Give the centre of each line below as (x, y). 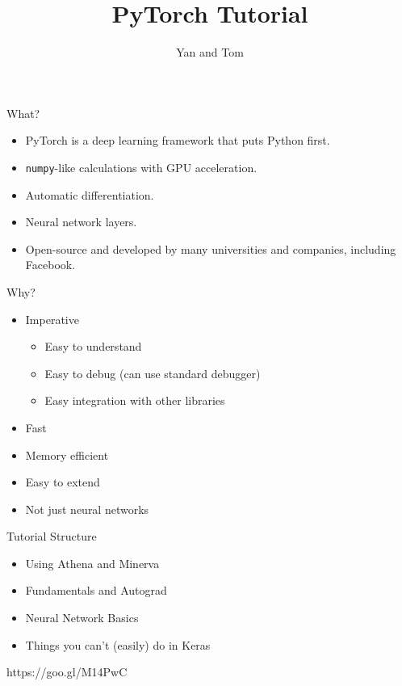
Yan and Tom (210, 52)
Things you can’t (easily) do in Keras (118, 644)
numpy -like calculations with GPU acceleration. (141, 167)
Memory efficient (67, 455)
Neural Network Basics (82, 618)
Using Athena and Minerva (92, 563)
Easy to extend (63, 482)
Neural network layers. (81, 222)
